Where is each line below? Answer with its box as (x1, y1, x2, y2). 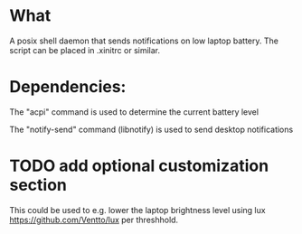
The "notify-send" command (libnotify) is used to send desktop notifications (9, 124, 294, 135)
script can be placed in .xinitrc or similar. (9, 44, 161, 55)
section (9, 175, 68, 195)
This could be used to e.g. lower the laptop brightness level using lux (9, 204, 266, 215)
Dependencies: (9, 77, 127, 98)
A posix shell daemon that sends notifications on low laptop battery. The (9, 35, 278, 46)
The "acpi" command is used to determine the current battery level (9, 106, 260, 117)
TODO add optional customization (9, 155, 269, 176)
